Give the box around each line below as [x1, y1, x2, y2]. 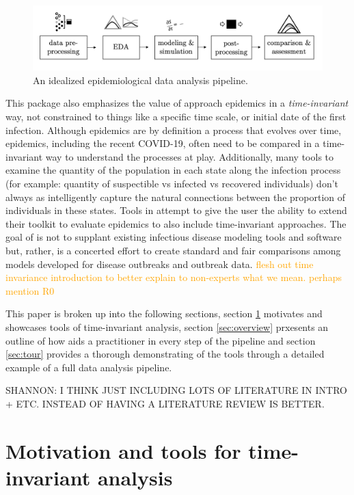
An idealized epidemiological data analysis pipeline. [33, 72, 248, 87]
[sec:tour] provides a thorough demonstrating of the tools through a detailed [5, 347, 325, 361]
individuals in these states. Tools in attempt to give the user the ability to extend [5, 203, 347, 217]
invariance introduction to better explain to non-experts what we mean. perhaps [5, 270, 342, 284]
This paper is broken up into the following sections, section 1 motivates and [5, 306, 323, 321]
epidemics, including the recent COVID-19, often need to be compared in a [5, 136, 320, 150]
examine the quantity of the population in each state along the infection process [5, 163, 341, 177]
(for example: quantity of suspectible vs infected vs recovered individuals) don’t [5, 176, 339, 190]
